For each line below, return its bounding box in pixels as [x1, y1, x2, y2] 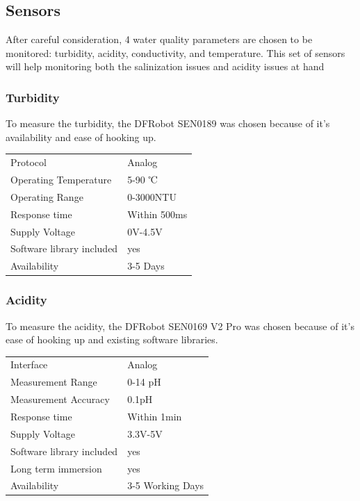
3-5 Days [127, 258, 165, 273]
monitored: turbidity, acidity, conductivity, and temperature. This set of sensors [6, 45, 345, 60]
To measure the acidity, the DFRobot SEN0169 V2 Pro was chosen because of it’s [6, 318, 354, 333]
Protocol [10, 155, 47, 170]
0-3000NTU [127, 189, 177, 204]
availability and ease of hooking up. [6, 129, 156, 144]
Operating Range [10, 189, 83, 204]
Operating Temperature [10, 172, 112, 186]
